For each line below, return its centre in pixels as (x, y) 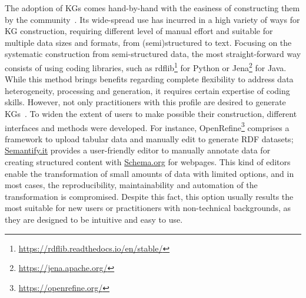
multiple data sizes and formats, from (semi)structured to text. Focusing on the (148, 42)
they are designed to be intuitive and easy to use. (94, 219)
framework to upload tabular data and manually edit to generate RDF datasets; (149, 138)
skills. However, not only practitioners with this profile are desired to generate (145, 102)
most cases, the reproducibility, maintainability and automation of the (131, 185)
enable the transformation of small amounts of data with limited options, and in (149, 173)
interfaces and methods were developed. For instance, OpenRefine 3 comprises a (147, 126)
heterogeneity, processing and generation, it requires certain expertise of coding (147, 90)
